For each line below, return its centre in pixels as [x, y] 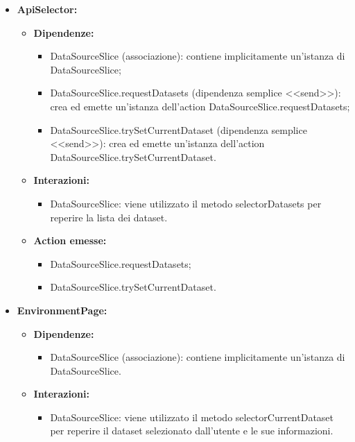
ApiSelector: [47, 9]
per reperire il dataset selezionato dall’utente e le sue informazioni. [192, 431]
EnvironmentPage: [62, 310]
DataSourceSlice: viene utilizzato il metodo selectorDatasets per [186, 203]
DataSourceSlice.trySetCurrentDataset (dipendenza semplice [179, 129]
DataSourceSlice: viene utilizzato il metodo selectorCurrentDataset [192, 417]
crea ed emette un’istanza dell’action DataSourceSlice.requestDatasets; [200, 106]
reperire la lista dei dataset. [109, 217]
